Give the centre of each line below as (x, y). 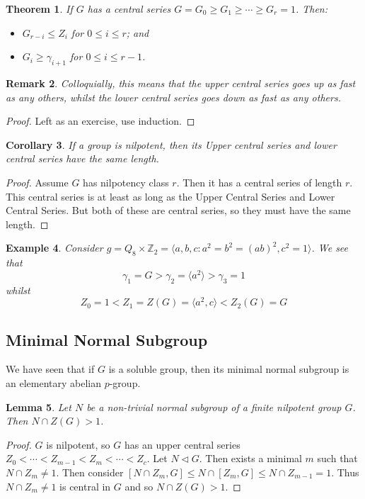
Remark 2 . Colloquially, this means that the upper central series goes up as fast (181, 83)
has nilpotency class (126, 182)
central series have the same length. (82, 158)
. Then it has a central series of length (259, 182)
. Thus (345, 472)
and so (139, 486)
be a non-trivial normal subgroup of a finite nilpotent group (214, 407)
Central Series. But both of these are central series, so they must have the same (178, 210)
